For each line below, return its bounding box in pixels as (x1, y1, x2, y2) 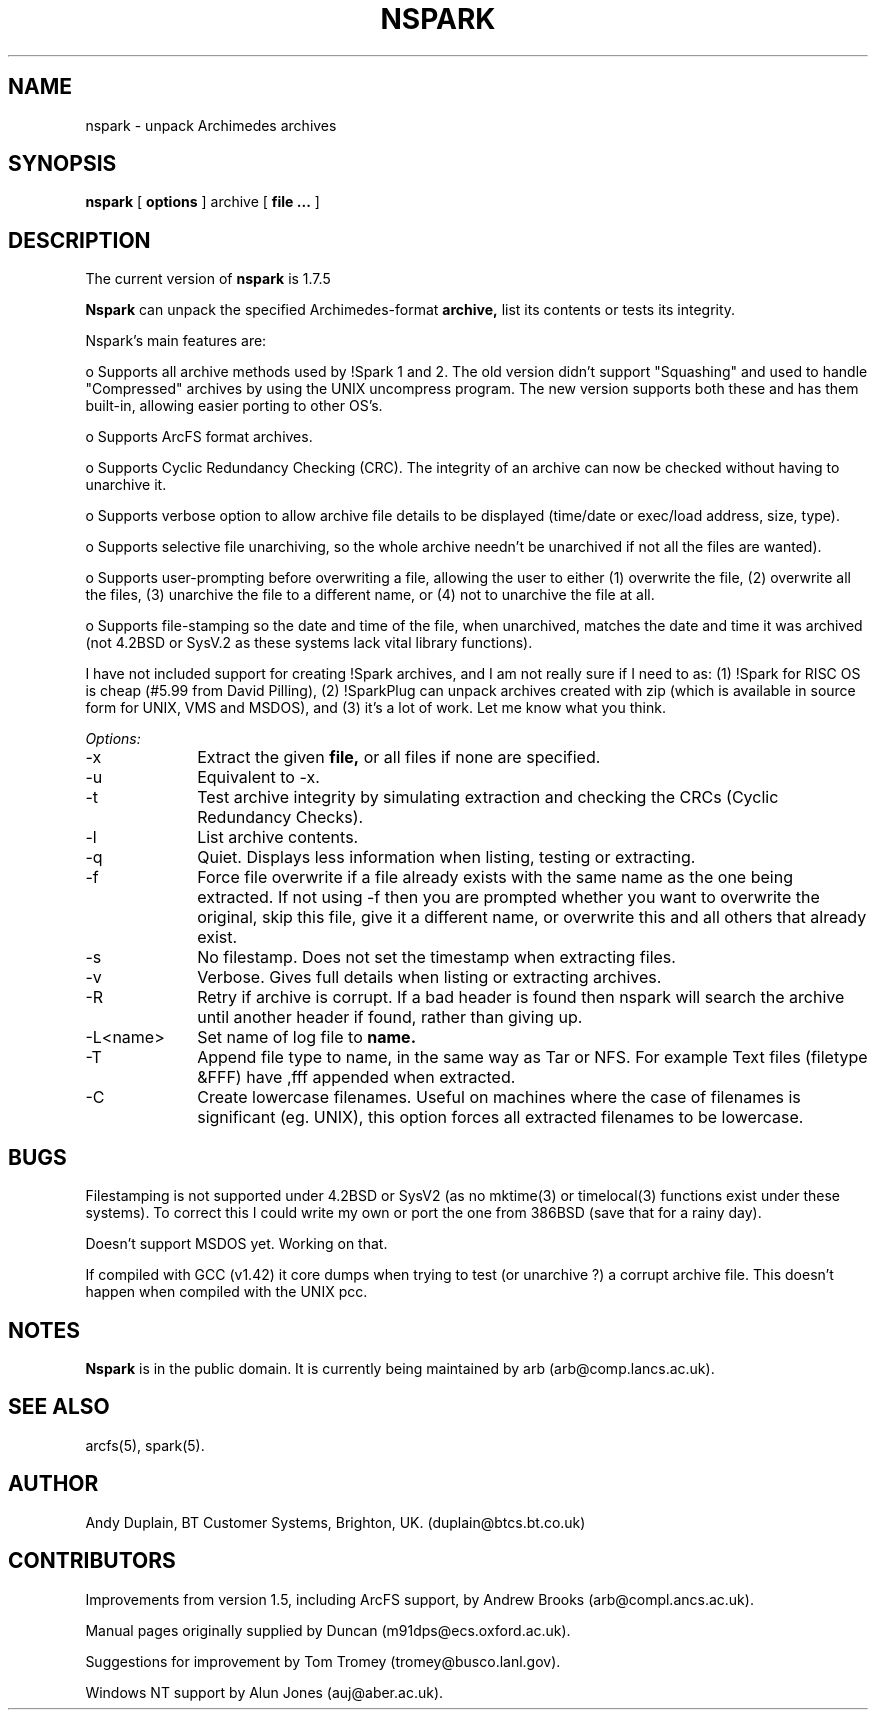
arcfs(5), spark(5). (85, 1436, 205, 1454)
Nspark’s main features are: (85, 332, 267, 350)
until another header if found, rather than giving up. (197, 1007, 583, 1028)
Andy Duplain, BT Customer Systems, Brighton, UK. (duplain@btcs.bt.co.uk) (85, 1513, 586, 1531)
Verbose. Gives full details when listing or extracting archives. (197, 967, 662, 988)
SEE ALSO (8, 1394, 110, 1420)
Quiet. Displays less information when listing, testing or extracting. (197, 847, 696, 868)
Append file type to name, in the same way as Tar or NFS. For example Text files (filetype (197, 1047, 868, 1068)
